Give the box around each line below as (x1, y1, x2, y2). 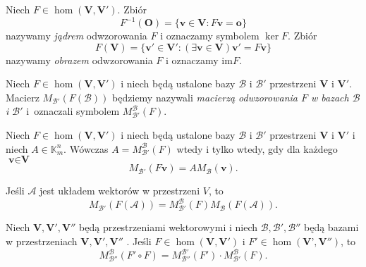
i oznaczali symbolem (26, 104, 120, 118)
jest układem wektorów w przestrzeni (39, 183, 200, 198)
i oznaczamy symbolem (160, 28, 260, 43)
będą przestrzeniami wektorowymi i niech (79, 220, 258, 235)
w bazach (310, 89, 349, 104)
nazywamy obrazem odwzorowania (6, 52, 153, 67)
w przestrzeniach (6, 233, 78, 248)
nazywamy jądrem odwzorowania (6, 28, 147, 43)
